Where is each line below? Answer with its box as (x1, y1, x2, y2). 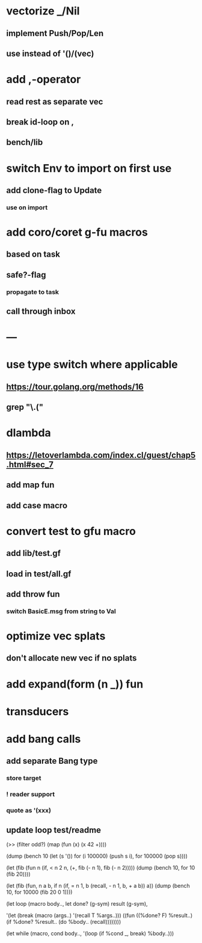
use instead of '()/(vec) (6, 48, 94, 58)
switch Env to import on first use (6, 161, 172, 175)
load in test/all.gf (6, 569, 72, 579)
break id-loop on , (6, 117, 74, 127)
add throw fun (6, 589, 60, 599)
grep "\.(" (6, 402, 44, 412)
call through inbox (6, 307, 76, 317)
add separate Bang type (6, 756, 98, 766)
